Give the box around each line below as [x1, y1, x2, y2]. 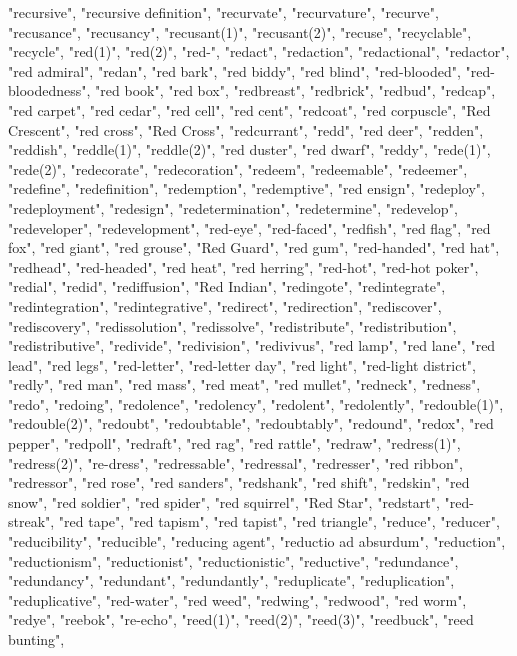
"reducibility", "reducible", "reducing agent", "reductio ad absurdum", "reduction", [8, 531, 506, 552]
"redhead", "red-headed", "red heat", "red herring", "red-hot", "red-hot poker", [8, 256, 479, 277]
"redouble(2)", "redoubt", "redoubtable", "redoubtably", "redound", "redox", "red [8, 413, 494, 434]
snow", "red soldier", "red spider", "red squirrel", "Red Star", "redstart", [8, 491, 440, 512]
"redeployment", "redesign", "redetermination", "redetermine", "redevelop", [8, 197, 458, 218]
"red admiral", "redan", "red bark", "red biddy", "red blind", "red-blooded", [8, 60, 461, 81]
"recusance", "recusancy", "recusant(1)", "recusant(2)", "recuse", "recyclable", [8, 21, 472, 42]
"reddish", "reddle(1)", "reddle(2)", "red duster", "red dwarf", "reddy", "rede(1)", [8, 139, 491, 160]
